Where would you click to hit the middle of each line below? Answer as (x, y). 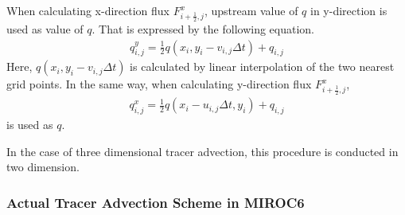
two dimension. (43, 167)
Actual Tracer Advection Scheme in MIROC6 (156, 202)
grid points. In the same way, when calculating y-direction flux (159, 84)
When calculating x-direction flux (88, 10)
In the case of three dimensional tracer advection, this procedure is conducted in (202, 151)
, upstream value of (251, 10)
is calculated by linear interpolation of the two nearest (262, 66)
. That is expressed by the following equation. (203, 28)
